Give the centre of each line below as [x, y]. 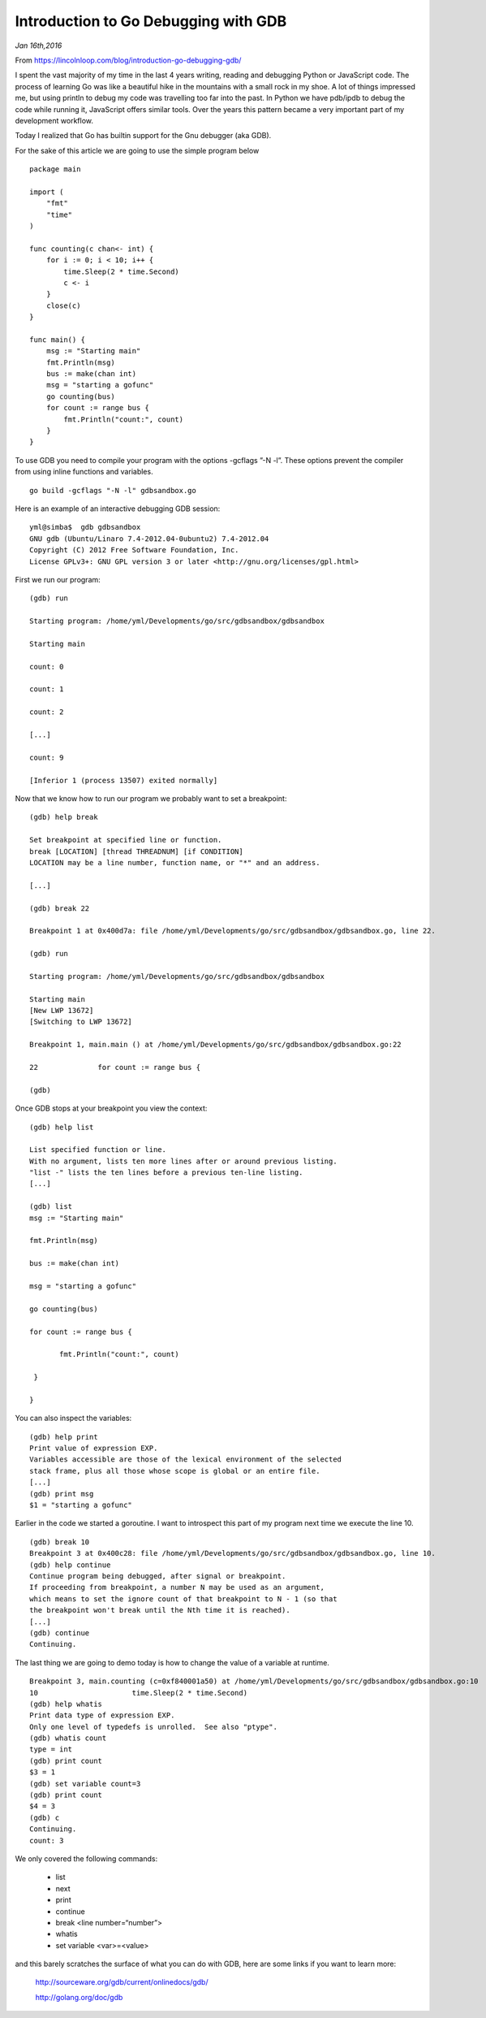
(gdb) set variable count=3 [85, 1784]
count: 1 [47, 689]
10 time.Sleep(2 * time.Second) [138, 1693]
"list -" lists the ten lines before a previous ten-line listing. [166, 1173]
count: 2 [47, 712]
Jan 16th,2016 [39, 45]
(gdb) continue [60, 1633]
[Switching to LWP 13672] [81, 1022]
